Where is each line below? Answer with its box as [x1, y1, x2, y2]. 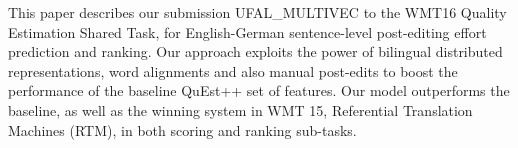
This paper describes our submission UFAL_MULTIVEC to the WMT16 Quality [8, 2, 507, 22]
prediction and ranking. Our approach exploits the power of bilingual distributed [8, 41, 503, 62]
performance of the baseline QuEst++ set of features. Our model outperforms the [8, 80, 510, 101]
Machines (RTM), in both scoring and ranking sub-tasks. [8, 119, 357, 140]
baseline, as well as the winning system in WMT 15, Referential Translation [8, 99, 473, 120]
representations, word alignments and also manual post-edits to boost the [8, 60, 458, 81]
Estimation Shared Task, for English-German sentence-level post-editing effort [8, 21, 487, 42]
